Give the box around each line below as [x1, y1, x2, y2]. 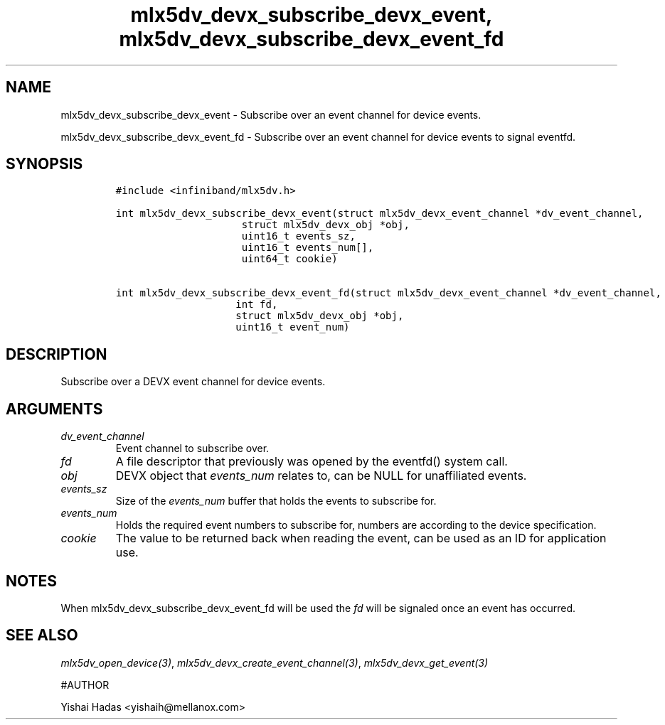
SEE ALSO [6, 626, 78, 645]
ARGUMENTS [6, 399, 103, 418]
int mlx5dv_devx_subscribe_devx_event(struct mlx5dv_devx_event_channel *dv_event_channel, [115, 208, 644, 220]
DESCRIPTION [6, 345, 107, 363]
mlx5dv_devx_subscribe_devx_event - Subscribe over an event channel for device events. [60, 108, 482, 121]
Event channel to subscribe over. [115, 442, 270, 455]
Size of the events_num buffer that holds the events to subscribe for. [115, 495, 437, 507]
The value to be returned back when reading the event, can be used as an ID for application [115, 531, 607, 546]
